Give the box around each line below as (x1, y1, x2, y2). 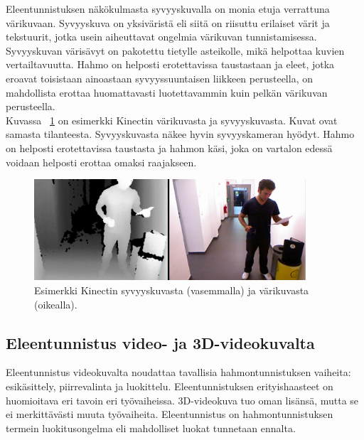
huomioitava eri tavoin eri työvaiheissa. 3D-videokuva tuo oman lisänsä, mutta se (6, 392, 359, 407)
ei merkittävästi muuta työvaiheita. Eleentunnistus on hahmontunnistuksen (6, 407, 333, 422)
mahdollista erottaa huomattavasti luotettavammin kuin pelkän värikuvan (6, 85, 328, 100)
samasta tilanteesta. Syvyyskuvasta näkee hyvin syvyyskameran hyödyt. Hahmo (6, 127, 355, 141)
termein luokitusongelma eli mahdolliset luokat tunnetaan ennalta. (6, 420, 296, 435)
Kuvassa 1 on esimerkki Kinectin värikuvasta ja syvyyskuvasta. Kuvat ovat (6, 112, 338, 127)
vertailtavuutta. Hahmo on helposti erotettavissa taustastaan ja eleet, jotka (6, 57, 335, 72)
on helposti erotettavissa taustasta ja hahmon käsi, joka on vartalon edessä (6, 140, 333, 155)
